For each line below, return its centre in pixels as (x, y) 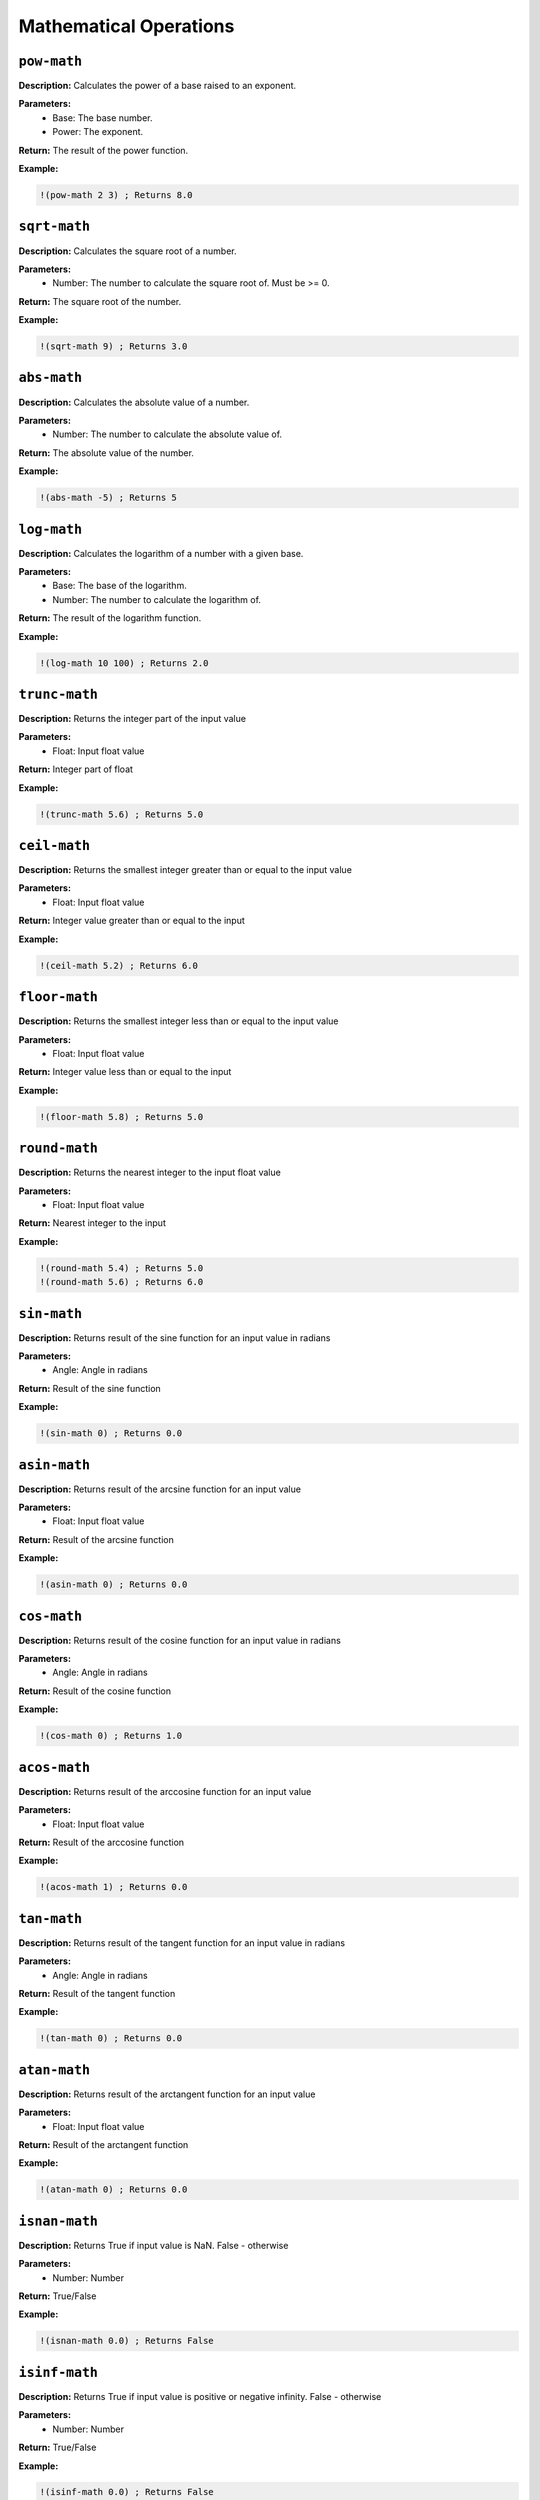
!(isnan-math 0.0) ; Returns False (126, 2341)
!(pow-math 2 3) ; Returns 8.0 (116, 195)
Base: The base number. (102, 117)
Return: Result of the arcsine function (96, 1539)
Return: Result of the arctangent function (103, 2145)
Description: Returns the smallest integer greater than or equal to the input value (185, 870)
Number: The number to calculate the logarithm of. (157, 599)
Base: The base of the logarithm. (119, 586)
